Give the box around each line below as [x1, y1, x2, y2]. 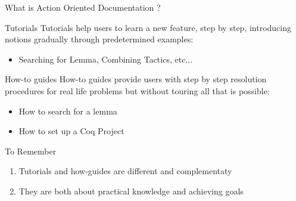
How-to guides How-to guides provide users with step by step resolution [5, 73, 267, 85]
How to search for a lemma [18, 104, 117, 117]
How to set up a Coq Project [18, 125, 124, 137]
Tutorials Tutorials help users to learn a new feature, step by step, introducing [5, 21, 292, 33]
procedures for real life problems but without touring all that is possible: [5, 84, 270, 97]
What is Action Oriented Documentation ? [5, 1, 161, 13]
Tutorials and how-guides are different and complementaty [18, 165, 232, 177]
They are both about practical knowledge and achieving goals [18, 184, 244, 197]
